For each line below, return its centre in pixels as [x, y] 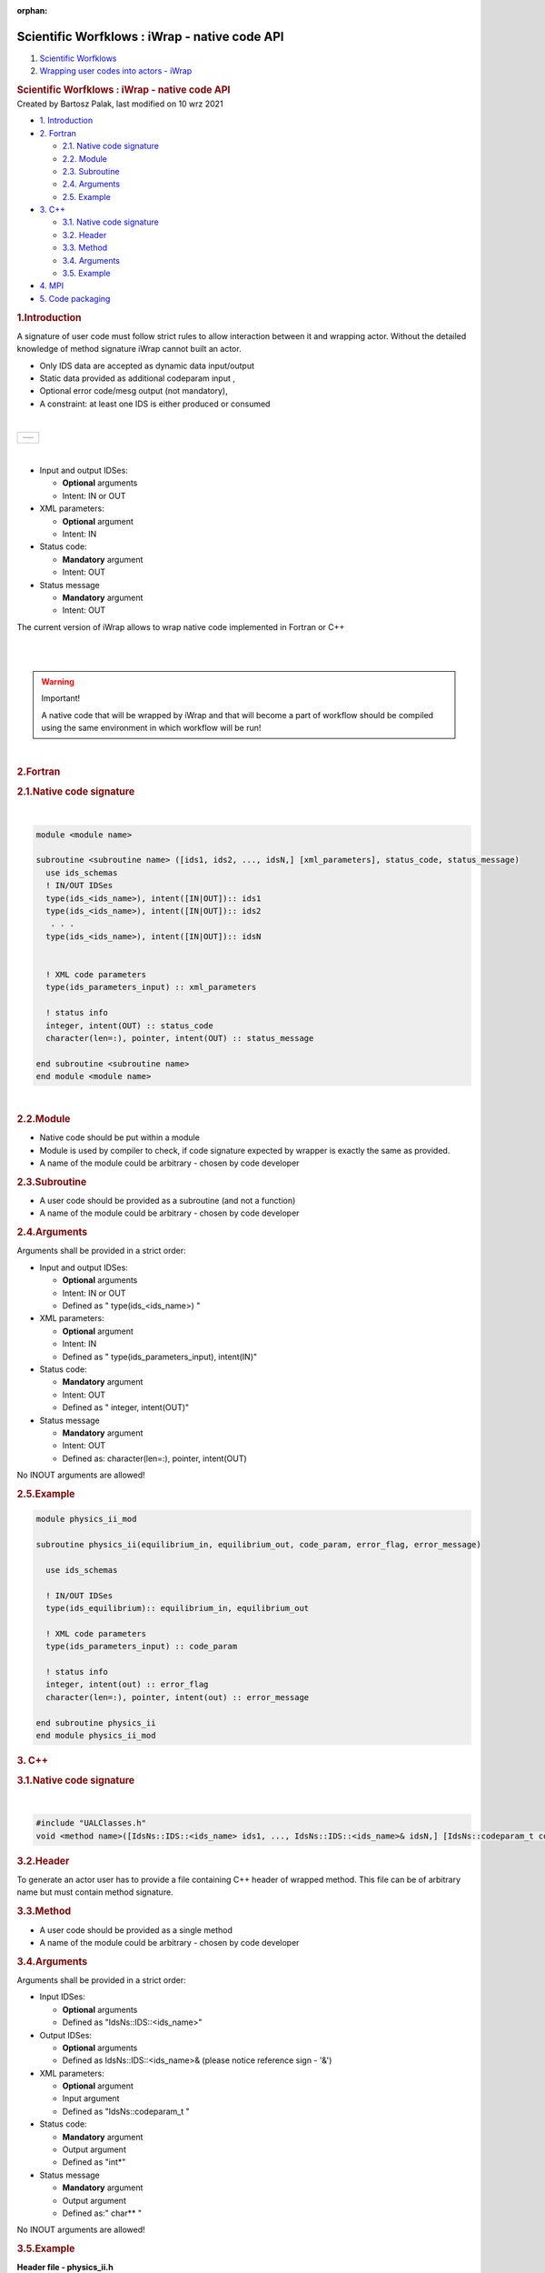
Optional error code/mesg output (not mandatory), [134, 391]
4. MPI [51, 285]
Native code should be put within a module [119, 1137]
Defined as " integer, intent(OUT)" [126, 1407]
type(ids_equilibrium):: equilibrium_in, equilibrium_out [178, 1608]
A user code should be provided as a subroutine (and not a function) [168, 1200]
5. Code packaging [75, 298]
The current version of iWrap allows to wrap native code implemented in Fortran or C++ [181, 626]
